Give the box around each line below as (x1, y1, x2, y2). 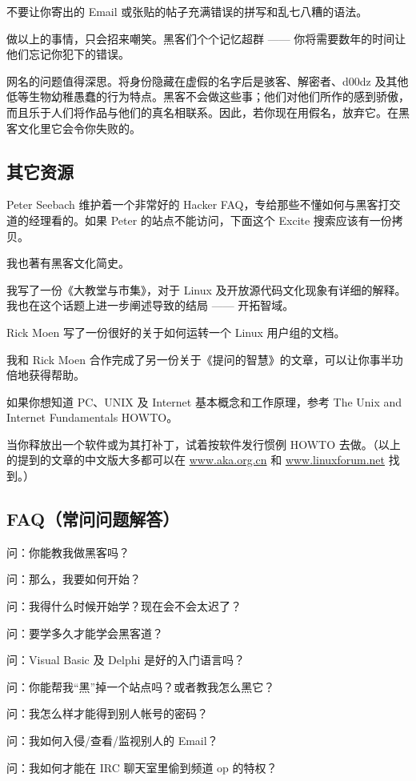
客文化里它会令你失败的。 (6, 119, 141, 136)
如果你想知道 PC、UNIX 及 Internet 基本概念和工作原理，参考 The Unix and (6, 393, 402, 410)
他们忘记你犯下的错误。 (6, 46, 130, 62)
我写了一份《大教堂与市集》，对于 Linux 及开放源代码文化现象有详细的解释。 (6, 281, 406, 298)
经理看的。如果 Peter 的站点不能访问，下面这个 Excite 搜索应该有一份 (28, 211, 392, 228)
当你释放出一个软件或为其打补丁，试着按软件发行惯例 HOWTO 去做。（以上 (6, 435, 401, 452)
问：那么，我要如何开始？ (6, 571, 141, 587)
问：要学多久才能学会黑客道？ (6, 624, 163, 641)
